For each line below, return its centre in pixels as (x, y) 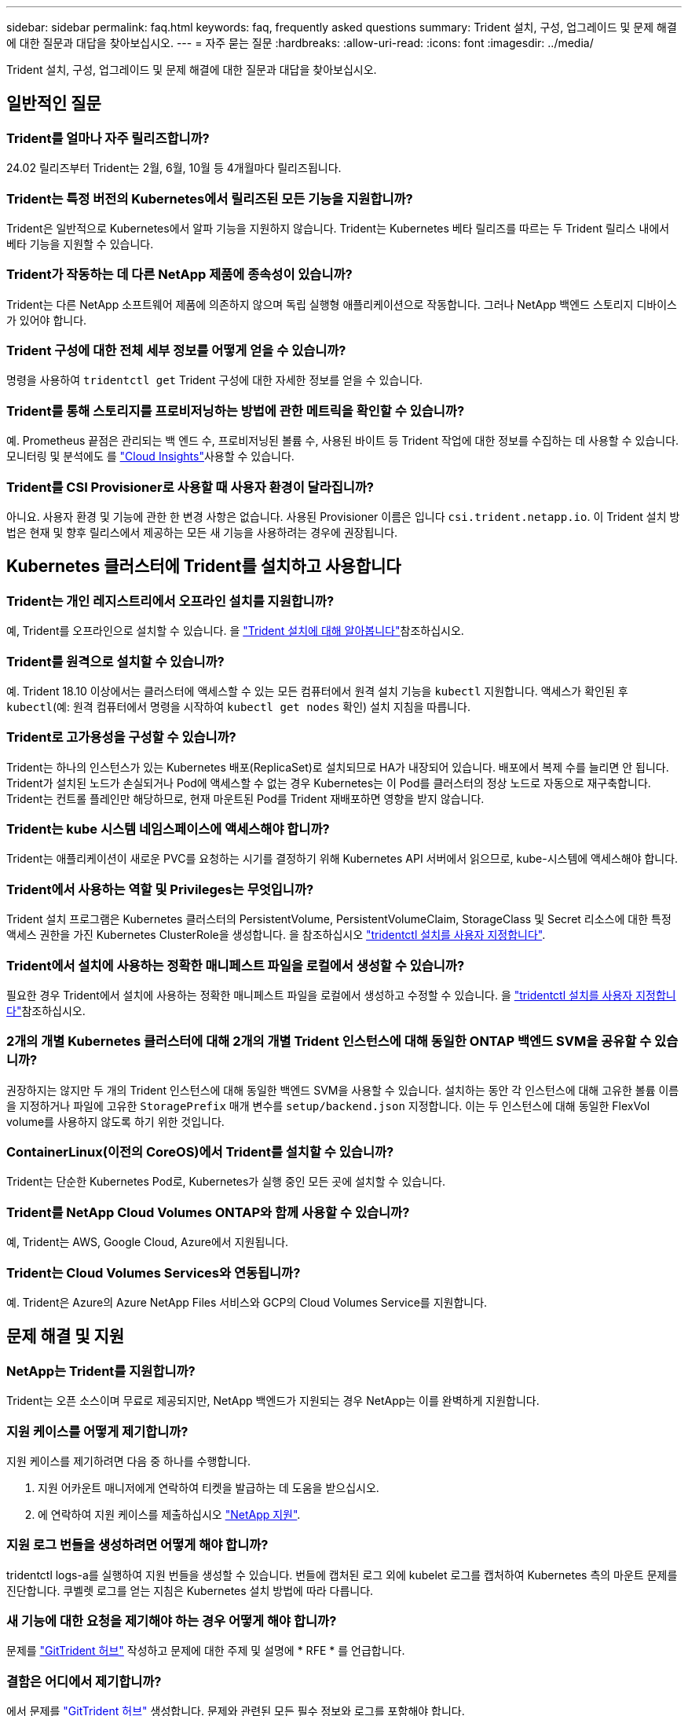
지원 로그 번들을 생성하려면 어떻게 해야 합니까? (137, 1545)
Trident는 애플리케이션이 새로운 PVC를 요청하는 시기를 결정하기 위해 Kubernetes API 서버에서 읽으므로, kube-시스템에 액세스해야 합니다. (342, 859)
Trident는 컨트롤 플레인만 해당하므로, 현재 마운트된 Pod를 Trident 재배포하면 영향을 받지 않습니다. (245, 798)
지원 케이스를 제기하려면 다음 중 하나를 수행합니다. (129, 1461)
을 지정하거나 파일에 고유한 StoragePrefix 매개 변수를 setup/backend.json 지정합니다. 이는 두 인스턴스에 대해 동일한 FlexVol (328, 1105)
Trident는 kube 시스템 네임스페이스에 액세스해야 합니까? (168, 829)
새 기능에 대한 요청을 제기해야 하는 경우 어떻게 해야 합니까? (172, 1621)
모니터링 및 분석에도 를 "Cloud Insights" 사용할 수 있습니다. (150, 456)
